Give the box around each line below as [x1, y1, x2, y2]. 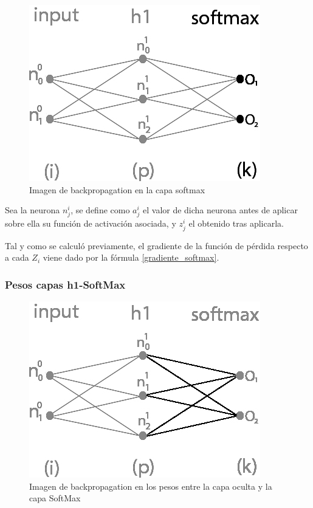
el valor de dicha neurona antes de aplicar [143, 204, 298, 216]
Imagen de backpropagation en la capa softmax [29, 183, 205, 196]
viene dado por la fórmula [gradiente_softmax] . [43, 251, 219, 264]
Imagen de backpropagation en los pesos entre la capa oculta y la [29, 479, 272, 492]
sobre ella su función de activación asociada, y [5, 217, 176, 230]
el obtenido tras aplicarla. [188, 217, 284, 230]
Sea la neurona [5, 204, 60, 216]
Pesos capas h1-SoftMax [5, 276, 126, 292]
